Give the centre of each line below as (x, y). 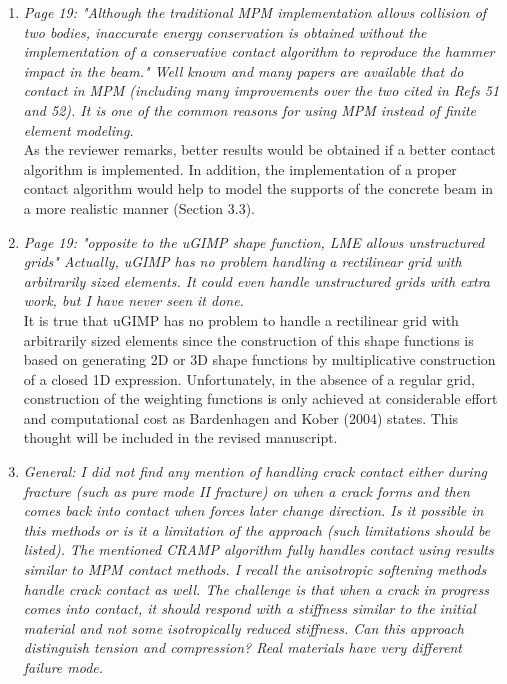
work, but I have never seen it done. (133, 300)
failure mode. (63, 667)
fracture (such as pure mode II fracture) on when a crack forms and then (246, 490)
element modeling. (78, 129)
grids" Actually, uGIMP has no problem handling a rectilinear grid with (242, 261)
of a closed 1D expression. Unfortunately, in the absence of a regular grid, (249, 378)
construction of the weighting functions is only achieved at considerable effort (260, 398)
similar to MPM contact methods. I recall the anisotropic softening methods (255, 569)
